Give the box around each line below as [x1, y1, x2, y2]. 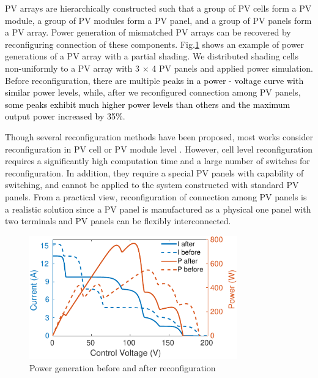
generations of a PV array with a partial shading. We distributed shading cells [5, 50, 298, 62]
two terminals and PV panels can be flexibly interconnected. [5, 214, 231, 227]
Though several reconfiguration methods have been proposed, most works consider [5, 130, 313, 143]
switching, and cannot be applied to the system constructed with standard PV [5, 178, 299, 191]
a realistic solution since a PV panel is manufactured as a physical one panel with [5, 202, 311, 215]
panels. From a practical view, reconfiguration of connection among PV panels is [5, 190, 307, 203]
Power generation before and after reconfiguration [29, 361, 216, 374]
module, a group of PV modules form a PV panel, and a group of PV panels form [5, 13, 312, 26]
